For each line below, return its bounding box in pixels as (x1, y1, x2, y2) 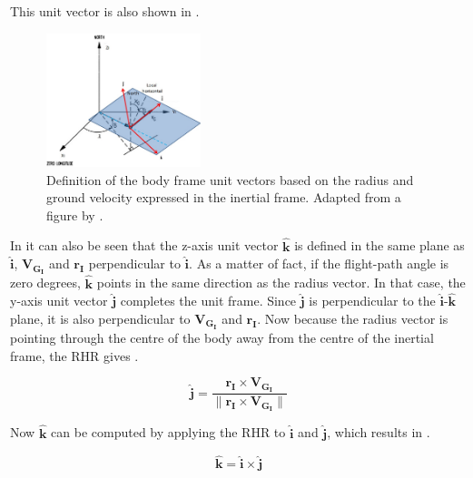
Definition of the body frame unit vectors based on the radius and (46, 170, 414, 189)
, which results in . (327, 423, 430, 442)
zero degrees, (10, 273, 81, 292)
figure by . (46, 205, 103, 224)
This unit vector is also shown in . (10, 2, 200, 20)
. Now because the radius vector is (257, 308, 448, 327)
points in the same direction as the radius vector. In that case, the (96, 273, 466, 292)
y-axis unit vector (10, 291, 108, 310)
